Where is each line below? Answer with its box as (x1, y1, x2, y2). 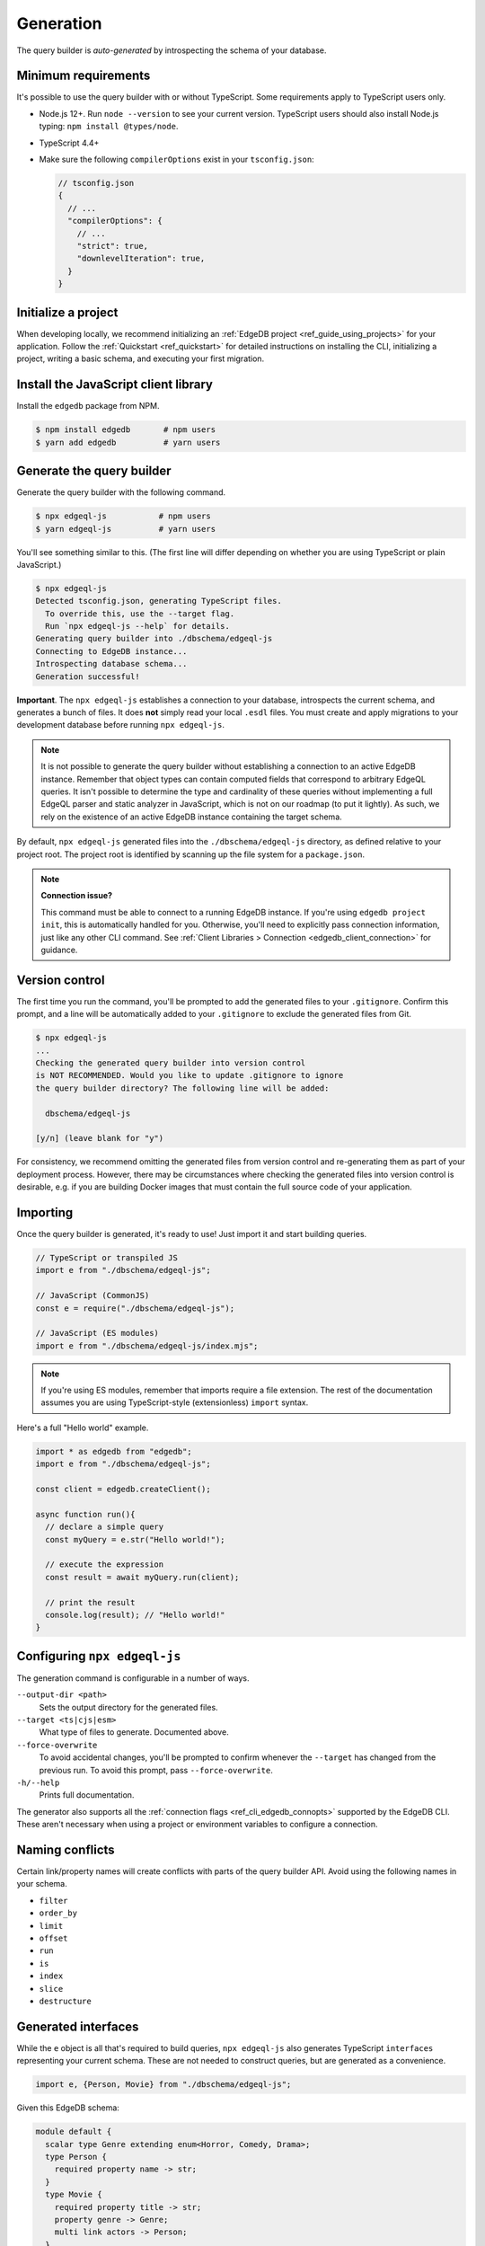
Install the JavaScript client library (16, 377, 213, 393)
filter (39, 1896, 68, 1906)
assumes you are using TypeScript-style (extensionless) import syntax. (40, 1397, 309, 1408)
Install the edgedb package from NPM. (16, 401, 160, 411)
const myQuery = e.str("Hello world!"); (45, 1534, 225, 1544)
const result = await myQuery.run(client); (45, 1572, 240, 1582)
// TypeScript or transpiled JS (35, 1252, 179, 1262)
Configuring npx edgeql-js (16, 1649, 181, 1664)
